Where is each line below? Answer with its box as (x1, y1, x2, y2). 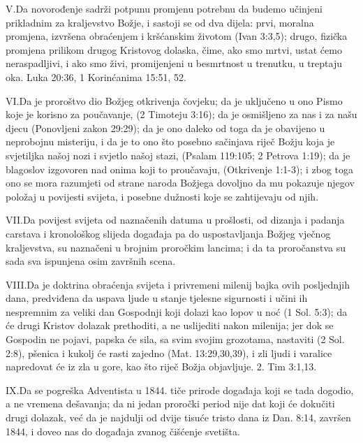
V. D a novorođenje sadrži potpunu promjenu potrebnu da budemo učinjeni (6, 1, 323, 15)
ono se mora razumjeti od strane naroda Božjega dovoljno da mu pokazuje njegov (6, 175, 355, 190)
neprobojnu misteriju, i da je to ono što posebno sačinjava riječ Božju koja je (6, 134, 335, 149)
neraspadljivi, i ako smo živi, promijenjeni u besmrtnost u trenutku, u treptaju (6, 56, 343, 71)
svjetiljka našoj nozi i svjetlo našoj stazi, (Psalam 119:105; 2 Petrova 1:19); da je (6, 147, 350, 162)
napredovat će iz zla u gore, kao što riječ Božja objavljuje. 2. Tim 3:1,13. (6, 359, 317, 374)
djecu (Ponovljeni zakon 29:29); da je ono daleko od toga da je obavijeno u (6, 120, 325, 135)
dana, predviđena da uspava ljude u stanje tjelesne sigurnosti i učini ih (6, 291, 308, 305)
